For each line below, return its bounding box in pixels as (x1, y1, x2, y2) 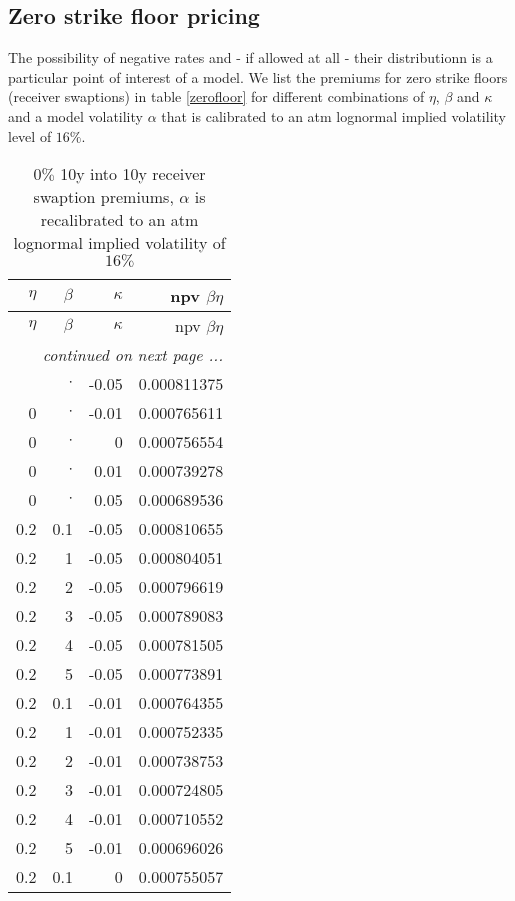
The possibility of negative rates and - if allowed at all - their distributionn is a (8, 47, 493, 68)
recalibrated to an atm (40, 208, 199, 232)
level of (8, 125, 52, 146)
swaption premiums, (33, 185, 174, 209)
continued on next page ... (42, 343, 224, 367)
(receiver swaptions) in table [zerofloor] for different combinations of (8, 86, 425, 107)
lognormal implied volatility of (13, 231, 226, 255)
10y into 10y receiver (60, 162, 206, 186)
